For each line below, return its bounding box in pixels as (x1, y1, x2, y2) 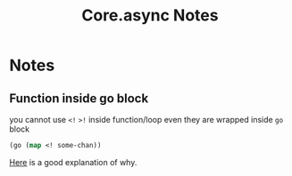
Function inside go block (9, 91, 149, 106)
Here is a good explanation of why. (9, 156, 138, 167)
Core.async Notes (81, 5, 219, 26)
